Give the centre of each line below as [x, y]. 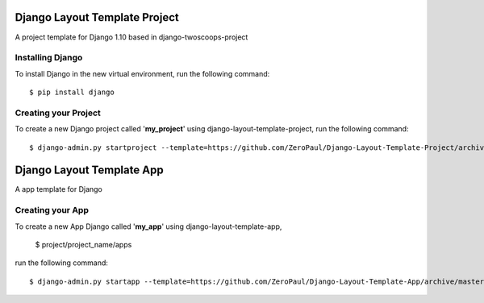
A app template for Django [58, 189]
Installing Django [49, 58]
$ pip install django [72, 92]
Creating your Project [58, 113]
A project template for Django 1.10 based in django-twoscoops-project [131, 37]
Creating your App [52, 210]
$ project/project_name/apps [83, 245]
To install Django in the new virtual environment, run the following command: [142, 73]
